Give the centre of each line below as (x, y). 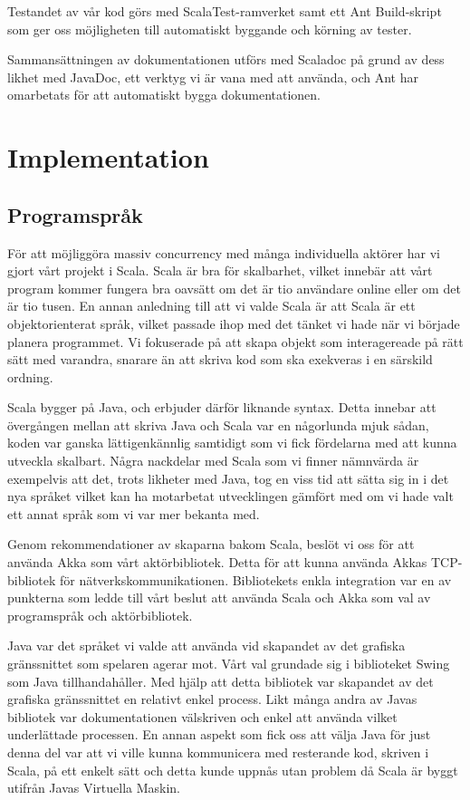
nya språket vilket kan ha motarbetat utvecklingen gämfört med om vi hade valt (230, 496)
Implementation (108, 157)
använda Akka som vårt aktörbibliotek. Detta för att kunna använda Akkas (217, 562)
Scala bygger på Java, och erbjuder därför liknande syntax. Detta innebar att (222, 407)
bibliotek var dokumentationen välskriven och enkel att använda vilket (202, 716)
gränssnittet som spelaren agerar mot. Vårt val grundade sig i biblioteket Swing (229, 664)
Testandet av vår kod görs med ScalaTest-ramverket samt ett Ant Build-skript (225, 11)
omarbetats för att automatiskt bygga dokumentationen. (164, 95)
